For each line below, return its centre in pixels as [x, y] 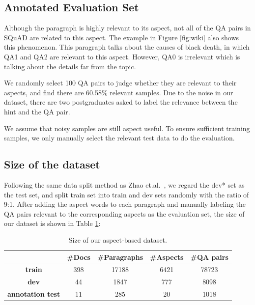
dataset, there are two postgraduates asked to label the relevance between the [121, 102]
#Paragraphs [120, 257]
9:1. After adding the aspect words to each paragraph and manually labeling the [125, 204]
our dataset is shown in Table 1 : [52, 223]
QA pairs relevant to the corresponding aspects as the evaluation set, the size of [124, 213]
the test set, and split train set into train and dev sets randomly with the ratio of [127, 194]
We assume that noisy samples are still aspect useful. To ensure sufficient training [127, 128]
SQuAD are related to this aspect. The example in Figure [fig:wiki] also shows [122, 37]
